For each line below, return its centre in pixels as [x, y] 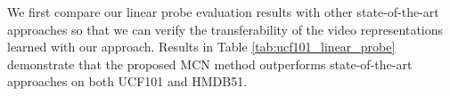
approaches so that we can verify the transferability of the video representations [225, 29]
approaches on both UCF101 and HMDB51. [127, 81]
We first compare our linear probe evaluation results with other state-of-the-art [223, 12]
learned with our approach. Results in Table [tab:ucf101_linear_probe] [201, 47]
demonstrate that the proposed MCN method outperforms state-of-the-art [210, 64]
